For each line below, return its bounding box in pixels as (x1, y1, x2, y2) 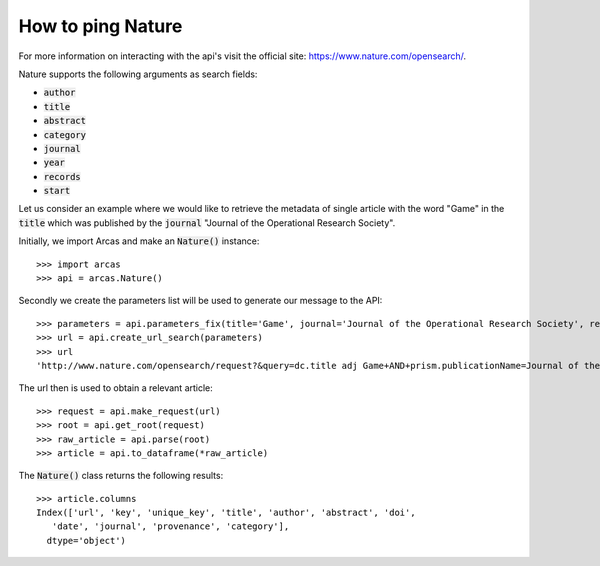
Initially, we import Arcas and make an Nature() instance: (18, 235, 260, 247)
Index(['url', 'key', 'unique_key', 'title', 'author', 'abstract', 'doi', (36, 507, 416, 519)
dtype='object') (46, 535, 127, 546)
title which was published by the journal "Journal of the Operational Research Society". (18, 216, 396, 229)
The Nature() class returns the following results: (18, 470, 224, 482)
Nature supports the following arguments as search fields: (18, 68, 258, 80)
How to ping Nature (18, 15, 183, 37)
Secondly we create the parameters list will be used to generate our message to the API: (18, 295, 383, 307)
